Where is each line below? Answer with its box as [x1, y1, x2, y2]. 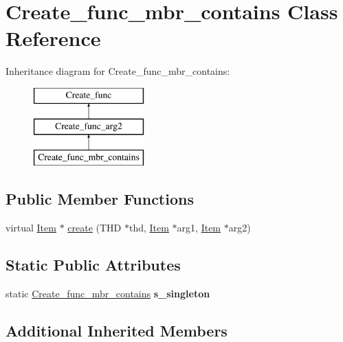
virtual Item [5, 220, 56, 235]
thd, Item [129, 220, 169, 235]
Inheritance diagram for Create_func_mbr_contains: [5, 64, 230, 78]
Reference [5, 24, 101, 52]
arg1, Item [177, 220, 221, 235]
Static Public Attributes [5, 254, 181, 275]
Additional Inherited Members [5, 319, 228, 341]
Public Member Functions [5, 188, 194, 209]
